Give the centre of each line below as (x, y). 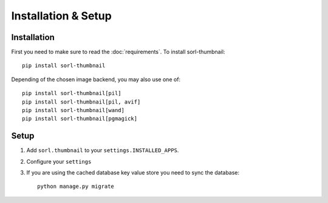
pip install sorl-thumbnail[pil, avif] (81, 102)
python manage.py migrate (76, 187)
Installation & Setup (61, 16)
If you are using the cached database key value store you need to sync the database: (133, 173)
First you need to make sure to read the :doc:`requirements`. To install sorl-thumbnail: (118, 52)
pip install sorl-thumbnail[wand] (73, 110)
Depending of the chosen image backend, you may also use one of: (96, 79)
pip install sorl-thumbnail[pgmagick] (80, 119)
